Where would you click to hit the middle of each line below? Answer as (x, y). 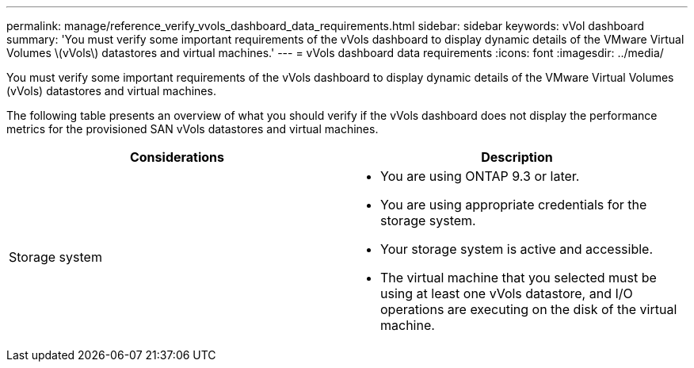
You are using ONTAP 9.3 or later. (480, 176)
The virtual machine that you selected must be (519, 278)
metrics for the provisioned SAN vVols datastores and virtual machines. (193, 129)
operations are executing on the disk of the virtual (529, 309)
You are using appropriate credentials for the (514, 205)
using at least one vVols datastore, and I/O (507, 293)
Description (517, 157)
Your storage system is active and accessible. (517, 249)
